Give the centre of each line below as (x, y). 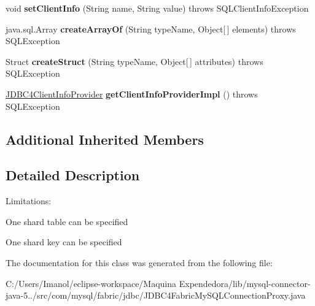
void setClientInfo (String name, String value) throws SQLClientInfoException (157, 8)
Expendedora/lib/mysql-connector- (245, 283)
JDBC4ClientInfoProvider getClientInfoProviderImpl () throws (132, 94)
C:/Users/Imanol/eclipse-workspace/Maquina (91, 283)
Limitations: (29, 201)
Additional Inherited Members (105, 139)
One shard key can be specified (64, 242)
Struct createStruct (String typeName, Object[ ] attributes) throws (134, 61)
